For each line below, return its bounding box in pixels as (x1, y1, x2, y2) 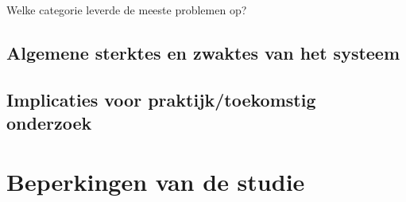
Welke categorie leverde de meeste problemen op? (6, 2, 247, 17)
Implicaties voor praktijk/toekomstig (6, 87, 316, 111)
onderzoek (6, 111, 92, 135)
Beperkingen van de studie (6, 165, 305, 197)
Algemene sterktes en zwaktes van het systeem (6, 40, 400, 64)
